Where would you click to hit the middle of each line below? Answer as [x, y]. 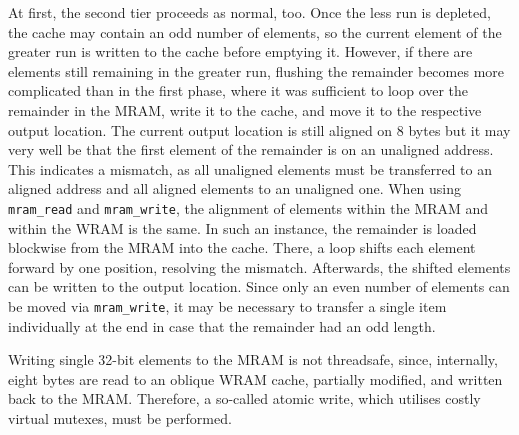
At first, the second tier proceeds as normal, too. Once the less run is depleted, [249, 12]
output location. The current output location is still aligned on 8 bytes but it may [259, 129]
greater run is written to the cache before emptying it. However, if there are [240, 51]
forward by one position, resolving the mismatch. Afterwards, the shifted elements [259, 266]
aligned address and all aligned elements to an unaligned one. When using [235, 188]
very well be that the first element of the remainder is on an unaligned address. [251, 149]
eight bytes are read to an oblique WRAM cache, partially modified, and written [255, 378]
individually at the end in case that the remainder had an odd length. [222, 325]
